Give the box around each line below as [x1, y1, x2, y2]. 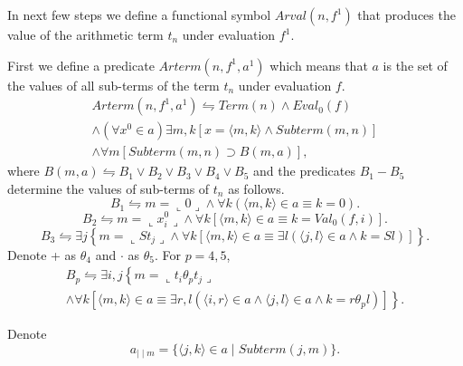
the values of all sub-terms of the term [7, 75, 220, 94]
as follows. [228, 178, 285, 197]
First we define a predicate [7, 55, 155, 74]
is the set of [383, 55, 448, 74]
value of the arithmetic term [7, 25, 164, 43]
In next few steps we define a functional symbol [7, 5, 271, 24]
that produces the [357, 5, 456, 24]
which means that [269, 55, 368, 74]
